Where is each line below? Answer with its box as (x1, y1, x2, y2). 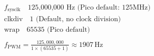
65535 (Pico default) (27, 26, 90, 33)
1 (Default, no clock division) (30, 15, 121, 23)
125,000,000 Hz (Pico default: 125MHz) (28, 4, 151, 12)
